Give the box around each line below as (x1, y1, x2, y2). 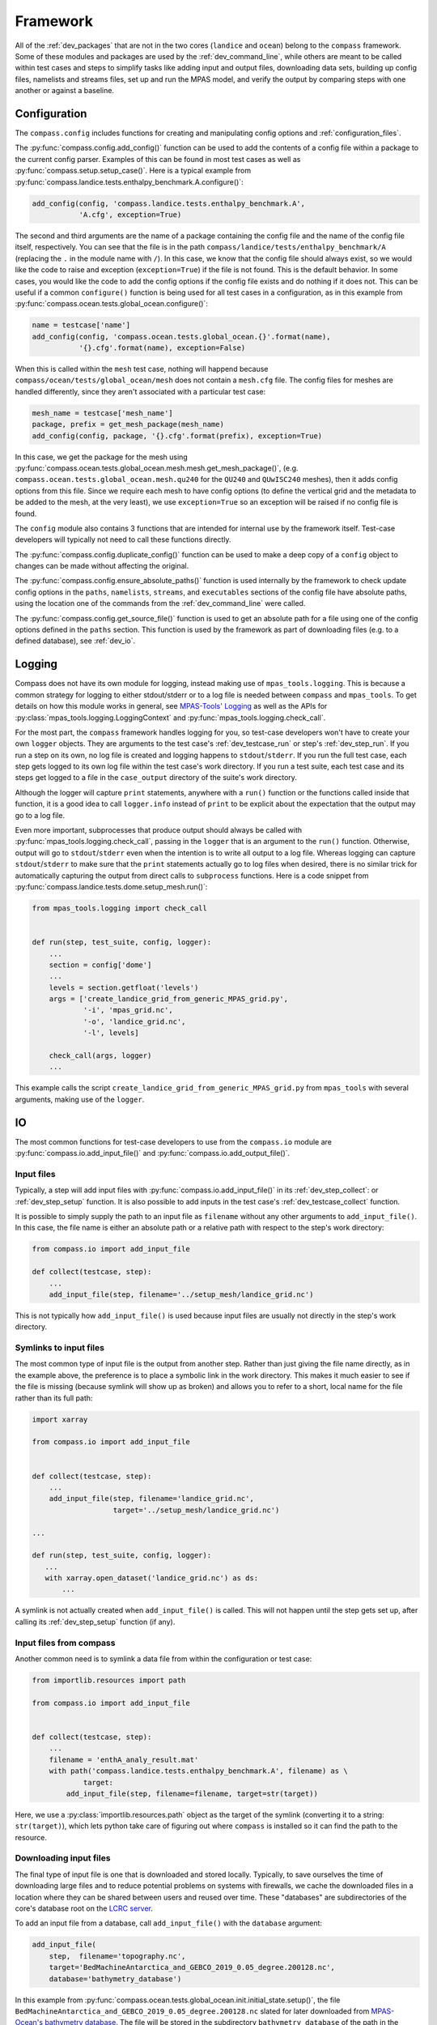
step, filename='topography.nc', (49, 1951, 186, 1960)
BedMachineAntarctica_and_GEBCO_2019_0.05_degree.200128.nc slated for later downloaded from (15, 2006, 370, 2016)
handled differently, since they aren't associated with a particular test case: (15, 386, 266, 396)
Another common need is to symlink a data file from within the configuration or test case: (15, 1654, 312, 1664)
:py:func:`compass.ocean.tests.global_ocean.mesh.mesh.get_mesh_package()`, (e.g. (15, 463, 299, 473)
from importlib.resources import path (32, 1675, 186, 1685)
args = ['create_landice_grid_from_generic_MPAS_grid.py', (49, 995, 289, 1004)
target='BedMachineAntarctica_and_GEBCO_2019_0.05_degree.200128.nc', (49, 1963, 336, 1972)
